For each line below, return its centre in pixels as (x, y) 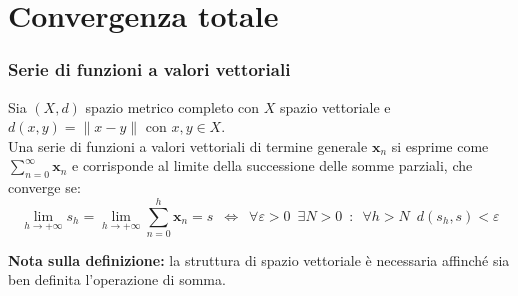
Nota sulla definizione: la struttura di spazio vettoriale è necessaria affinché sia (259, 259)
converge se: (44, 187)
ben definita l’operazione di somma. (117, 279)
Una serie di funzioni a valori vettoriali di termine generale (188, 145)
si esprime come (440, 145)
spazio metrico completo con (172, 106)
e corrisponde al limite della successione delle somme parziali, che (272, 165)
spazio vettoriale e (335, 106)
